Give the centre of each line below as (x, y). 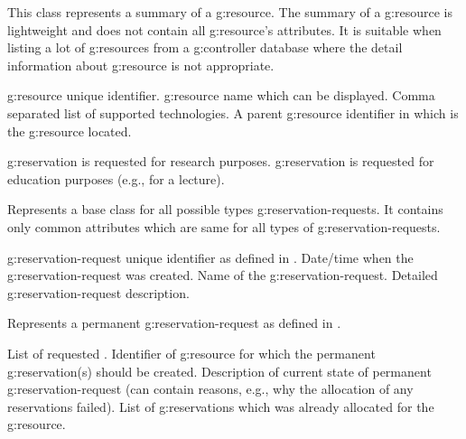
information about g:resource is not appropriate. (141, 65)
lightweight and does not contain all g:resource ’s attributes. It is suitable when (224, 29)
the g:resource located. (70, 131)
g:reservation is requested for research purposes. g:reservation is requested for (221, 161)
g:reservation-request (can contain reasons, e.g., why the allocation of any (210, 389)
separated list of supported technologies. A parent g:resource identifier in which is (233, 112)
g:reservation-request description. (98, 292)
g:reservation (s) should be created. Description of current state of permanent (219, 371)
